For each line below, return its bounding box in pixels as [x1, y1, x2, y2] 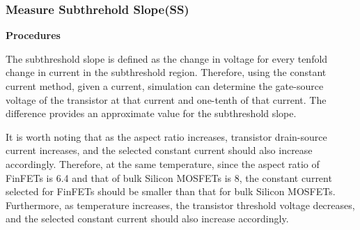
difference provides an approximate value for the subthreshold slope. [6, 106, 297, 121]
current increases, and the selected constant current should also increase [6, 143, 313, 158]
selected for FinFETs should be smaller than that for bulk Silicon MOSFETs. [6, 184, 336, 199]
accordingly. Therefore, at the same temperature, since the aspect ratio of [6, 156, 320, 171]
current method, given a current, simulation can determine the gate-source [6, 79, 324, 93]
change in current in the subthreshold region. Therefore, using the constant [6, 65, 327, 79]
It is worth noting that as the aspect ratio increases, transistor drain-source [6, 129, 327, 144]
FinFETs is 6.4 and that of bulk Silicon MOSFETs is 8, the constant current [6, 170, 332, 185]
